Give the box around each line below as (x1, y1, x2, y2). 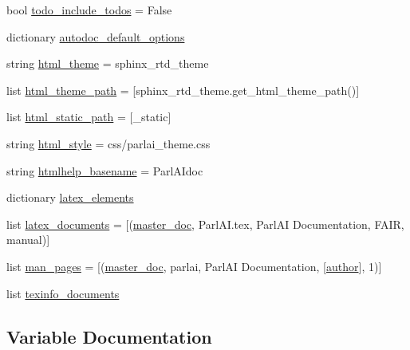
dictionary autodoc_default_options (6, 28, 185, 45)
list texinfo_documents (6, 285, 120, 301)
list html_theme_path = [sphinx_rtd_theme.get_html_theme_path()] (6, 81, 360, 98)
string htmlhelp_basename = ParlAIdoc (6, 162, 203, 179)
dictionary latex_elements (6, 189, 134, 206)
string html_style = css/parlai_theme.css (6, 135, 211, 151)
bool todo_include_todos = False (6, 2, 172, 18)
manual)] (6, 231, 50, 248)
